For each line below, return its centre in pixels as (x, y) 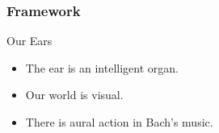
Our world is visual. (74, 95)
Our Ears (29, 41)
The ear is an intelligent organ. (102, 67)
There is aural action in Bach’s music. (119, 122)
